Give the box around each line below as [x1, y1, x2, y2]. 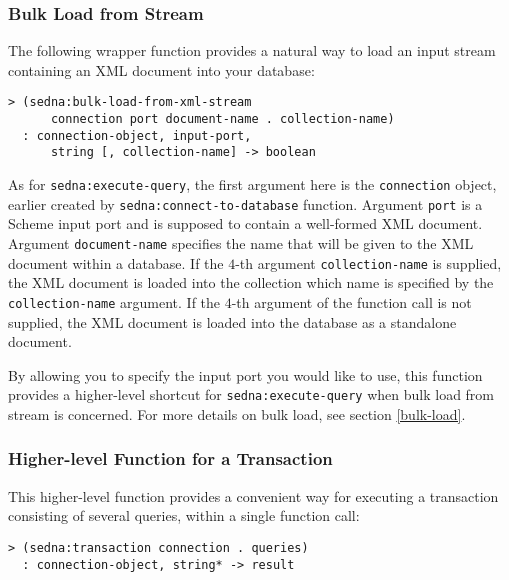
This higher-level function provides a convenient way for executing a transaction [8, 485, 499, 506]
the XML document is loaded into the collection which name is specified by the [8, 272, 494, 293]
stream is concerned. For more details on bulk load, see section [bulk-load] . [8, 403, 466, 424]
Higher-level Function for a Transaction [8, 446, 333, 471]
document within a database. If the [8, 252, 224, 273]
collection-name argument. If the [8, 291, 221, 312]
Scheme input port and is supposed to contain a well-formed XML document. [8, 213, 483, 234]
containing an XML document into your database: [8, 59, 315, 80]
